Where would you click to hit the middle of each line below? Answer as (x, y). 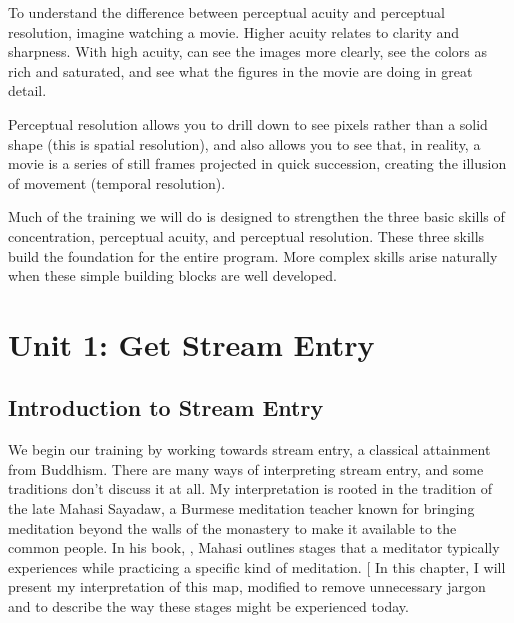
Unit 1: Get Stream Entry (191, 343)
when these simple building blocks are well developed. (172, 275)
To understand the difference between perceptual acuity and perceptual (226, 12)
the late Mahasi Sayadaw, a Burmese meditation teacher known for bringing (241, 508)
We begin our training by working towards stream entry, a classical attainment (249, 449)
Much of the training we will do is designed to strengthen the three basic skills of (256, 216)
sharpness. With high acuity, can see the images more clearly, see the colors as (248, 51)
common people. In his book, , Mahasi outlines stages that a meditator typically (254, 547)
